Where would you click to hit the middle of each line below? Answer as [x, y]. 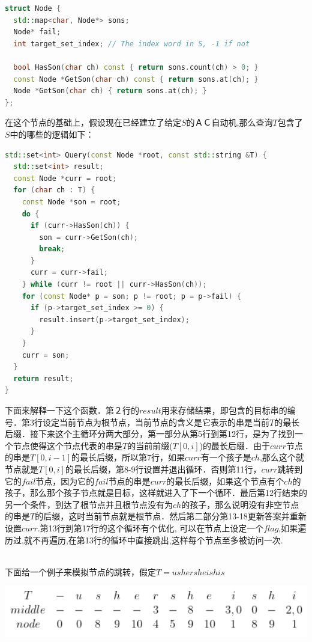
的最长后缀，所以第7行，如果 [128, 457]
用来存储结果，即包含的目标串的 [224, 410]
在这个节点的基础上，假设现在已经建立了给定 [93, 122]
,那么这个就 [282, 457]
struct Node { [33, 8]
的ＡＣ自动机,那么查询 [229, 122]
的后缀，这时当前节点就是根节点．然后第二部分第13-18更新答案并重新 [171, 516]
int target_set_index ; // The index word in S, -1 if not [132, 44]
